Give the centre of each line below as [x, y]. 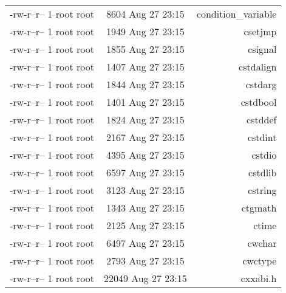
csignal [262, 49]
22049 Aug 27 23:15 [145, 278]
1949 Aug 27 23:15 [145, 31]
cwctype [260, 260]
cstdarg [261, 84]
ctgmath [259, 208]
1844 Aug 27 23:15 [145, 84]
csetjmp [260, 31]
